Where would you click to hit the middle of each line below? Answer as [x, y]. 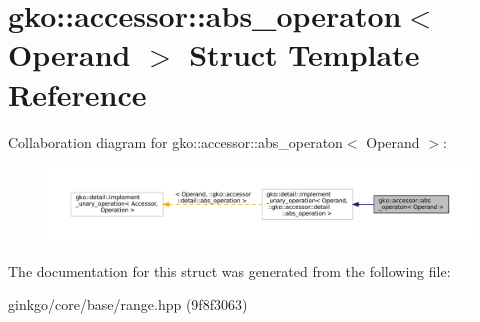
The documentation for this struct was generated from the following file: [229, 270]
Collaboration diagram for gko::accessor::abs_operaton [175, 141]
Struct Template [304, 54]
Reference [77, 93]
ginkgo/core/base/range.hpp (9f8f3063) [128, 304]
